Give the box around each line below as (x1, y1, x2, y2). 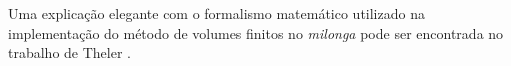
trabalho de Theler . (8, 42, 131, 63)
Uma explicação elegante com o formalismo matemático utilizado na (8, 3, 425, 23)
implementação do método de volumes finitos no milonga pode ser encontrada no (8, 22, 504, 43)
